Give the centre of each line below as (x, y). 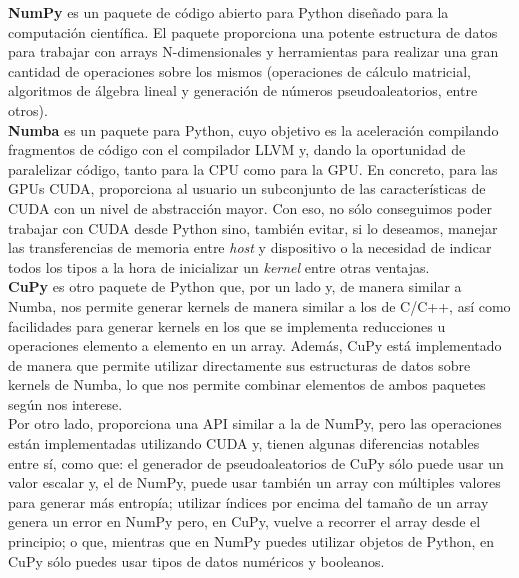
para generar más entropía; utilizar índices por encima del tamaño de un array (248, 501)
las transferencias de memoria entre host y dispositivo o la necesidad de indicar (250, 247)
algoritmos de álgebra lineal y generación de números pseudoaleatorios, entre (243, 90)
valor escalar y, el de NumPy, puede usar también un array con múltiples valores (254, 482)
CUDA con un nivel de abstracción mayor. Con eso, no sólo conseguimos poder (250, 207)
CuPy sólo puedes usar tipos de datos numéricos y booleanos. (196, 560)
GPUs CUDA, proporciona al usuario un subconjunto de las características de (247, 188)
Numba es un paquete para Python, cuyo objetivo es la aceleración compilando (253, 129)
